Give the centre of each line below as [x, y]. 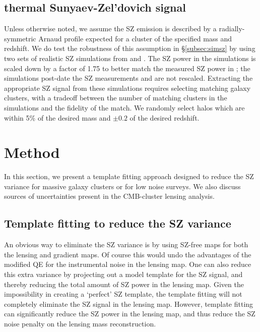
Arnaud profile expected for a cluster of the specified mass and [135, 38]
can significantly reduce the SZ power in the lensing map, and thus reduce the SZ [130, 314]
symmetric [20, 38]
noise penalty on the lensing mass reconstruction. [80, 323]
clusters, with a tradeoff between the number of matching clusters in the [116, 98]
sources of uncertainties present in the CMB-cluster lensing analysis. [109, 196]
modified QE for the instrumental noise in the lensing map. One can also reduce [128, 264]
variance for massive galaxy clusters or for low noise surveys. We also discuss [122, 186]
